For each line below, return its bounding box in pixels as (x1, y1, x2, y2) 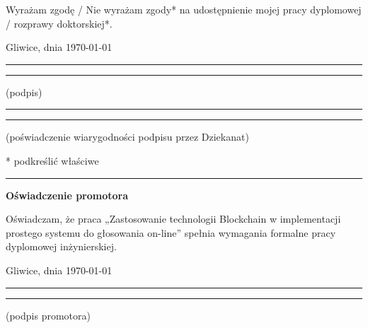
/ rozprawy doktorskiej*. (6, 16, 113, 30)
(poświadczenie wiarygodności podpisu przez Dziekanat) (6, 129, 249, 144)
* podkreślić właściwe (6, 153, 99, 168)
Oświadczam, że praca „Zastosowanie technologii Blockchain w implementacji (6, 211, 341, 226)
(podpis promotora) (6, 307, 91, 322)
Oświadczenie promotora (6, 187, 129, 202)
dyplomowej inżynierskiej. (6, 239, 117, 254)
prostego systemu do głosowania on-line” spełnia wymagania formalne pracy (6, 225, 336, 240)
